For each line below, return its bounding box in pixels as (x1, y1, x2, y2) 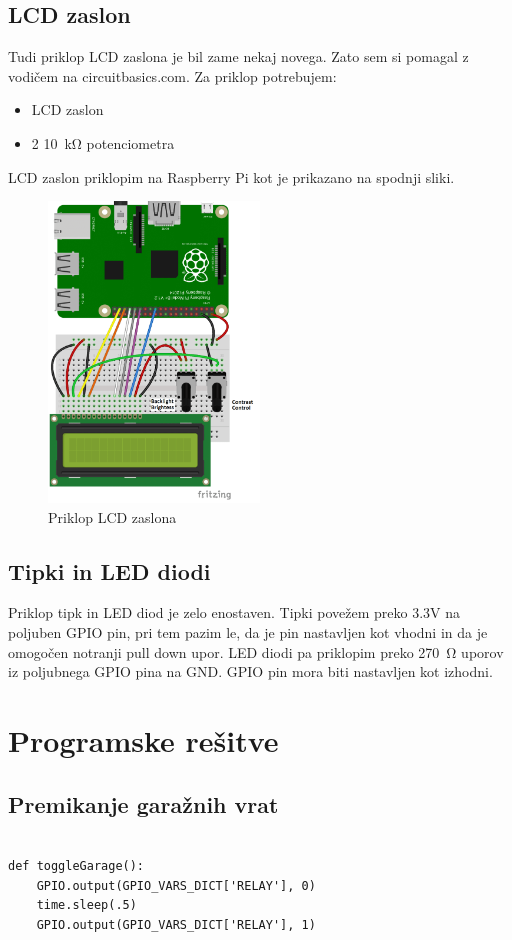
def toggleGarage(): (8, 859, 145, 874)
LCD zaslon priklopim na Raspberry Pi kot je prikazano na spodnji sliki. (8, 166, 455, 187)
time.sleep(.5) (36, 898, 137, 913)
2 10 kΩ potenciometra (31, 132, 175, 153)
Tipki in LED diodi (8, 555, 211, 586)
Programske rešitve (8, 720, 279, 761)
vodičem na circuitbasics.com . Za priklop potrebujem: (8, 65, 337, 86)
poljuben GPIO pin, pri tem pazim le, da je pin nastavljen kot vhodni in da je (8, 622, 488, 643)
